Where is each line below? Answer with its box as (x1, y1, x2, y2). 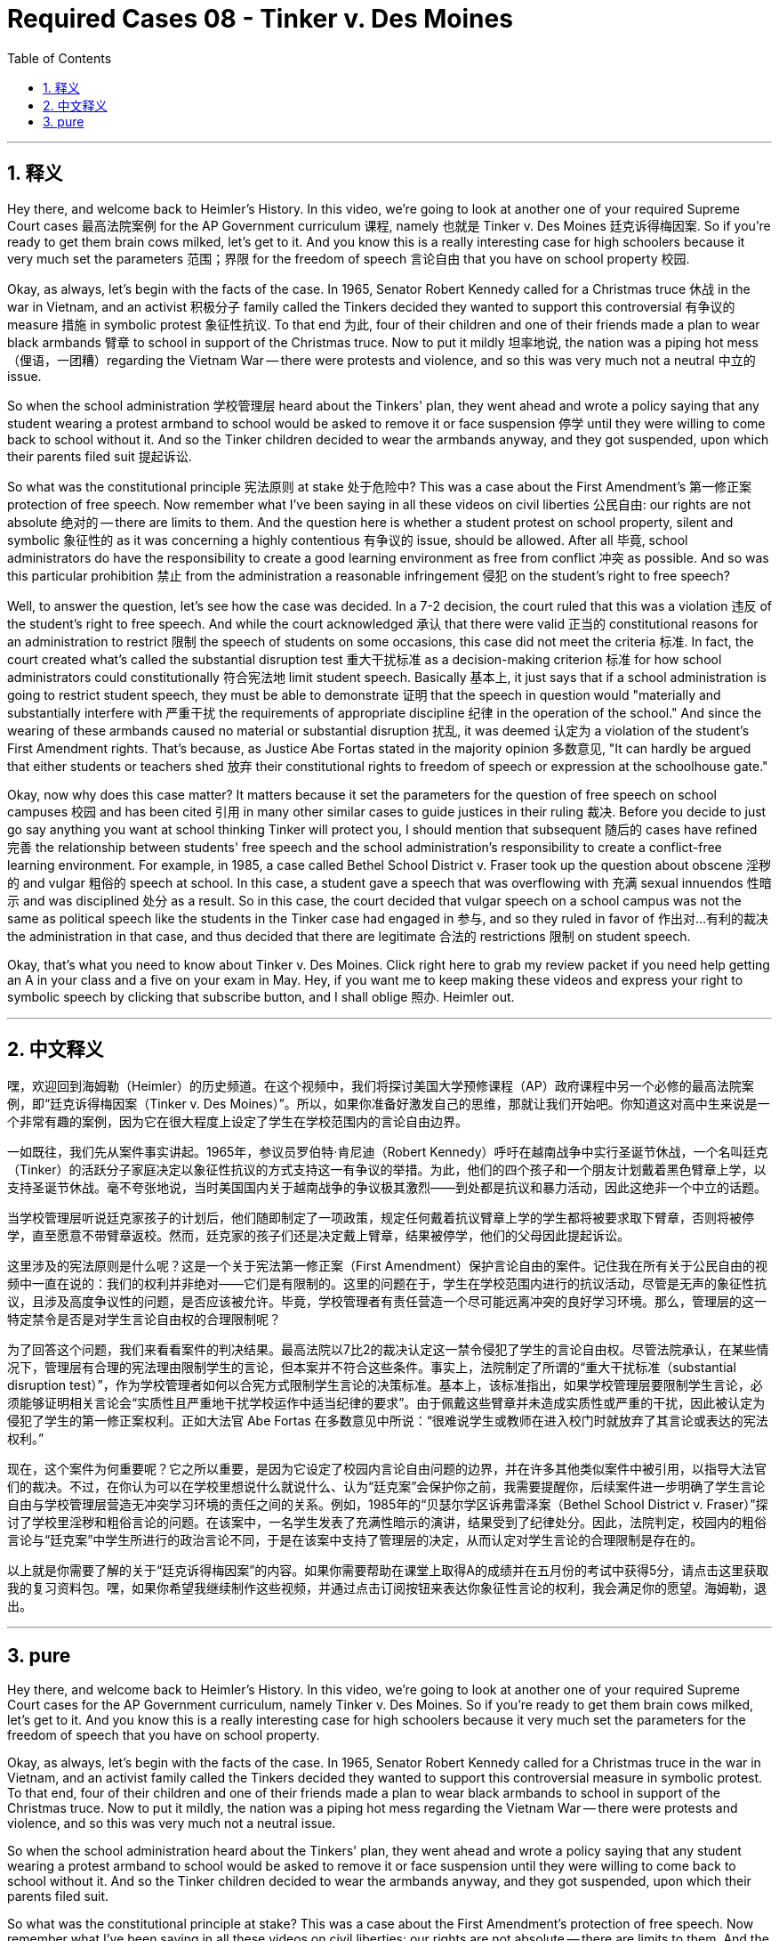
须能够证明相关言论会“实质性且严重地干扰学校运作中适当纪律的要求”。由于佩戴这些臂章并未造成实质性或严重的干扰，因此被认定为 (7, 1395, 766, 1411)
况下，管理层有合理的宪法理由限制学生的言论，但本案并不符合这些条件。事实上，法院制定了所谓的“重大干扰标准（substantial (7, 1360, 736, 1376)
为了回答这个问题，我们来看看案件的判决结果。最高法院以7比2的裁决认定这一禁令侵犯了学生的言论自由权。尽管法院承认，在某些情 (7, 1342, 769, 1358)
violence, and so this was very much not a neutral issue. (7, 1815, 336, 1831)
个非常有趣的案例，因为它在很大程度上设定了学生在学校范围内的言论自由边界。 (7, 1114, 468, 1130)
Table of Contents (7, 50, 112, 66)
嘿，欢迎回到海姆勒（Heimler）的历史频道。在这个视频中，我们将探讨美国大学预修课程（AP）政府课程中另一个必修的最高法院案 (7, 1078, 754, 1094)
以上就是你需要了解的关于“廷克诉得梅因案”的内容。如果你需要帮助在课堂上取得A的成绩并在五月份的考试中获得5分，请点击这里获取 (7, 1563, 769, 1579)
